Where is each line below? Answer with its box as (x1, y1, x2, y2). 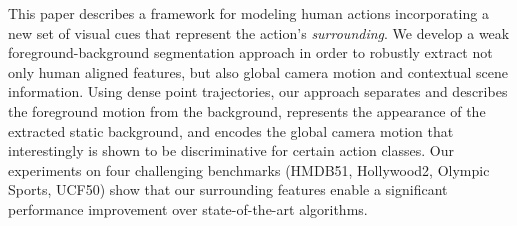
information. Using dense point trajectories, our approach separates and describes (8, 81, 508, 102)
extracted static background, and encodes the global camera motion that (8, 120, 454, 141)
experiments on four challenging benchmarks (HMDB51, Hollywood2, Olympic (8, 159, 490, 180)
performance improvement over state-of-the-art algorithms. (8, 198, 368, 219)
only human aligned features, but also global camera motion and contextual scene (8, 61, 509, 82)
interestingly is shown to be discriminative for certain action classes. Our (8, 140, 454, 161)
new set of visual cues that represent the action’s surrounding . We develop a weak (8, 22, 510, 43)
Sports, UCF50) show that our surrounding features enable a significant (8, 179, 448, 200)
